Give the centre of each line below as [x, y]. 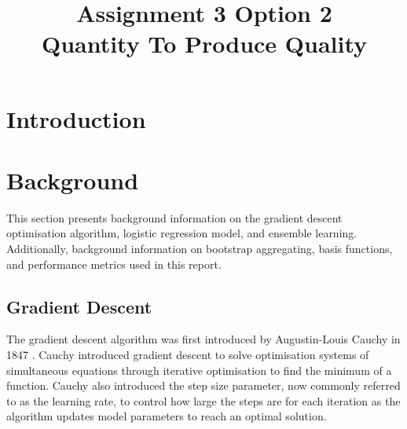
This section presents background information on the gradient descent [174, 217]
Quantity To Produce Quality [204, 44]
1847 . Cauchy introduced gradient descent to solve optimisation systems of [188, 355]
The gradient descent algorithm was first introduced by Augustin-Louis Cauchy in [203, 339]
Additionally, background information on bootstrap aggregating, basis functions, [200, 249]
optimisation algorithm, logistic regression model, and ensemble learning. [182, 233]
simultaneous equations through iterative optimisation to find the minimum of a [199, 370]
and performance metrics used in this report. [114, 264]
